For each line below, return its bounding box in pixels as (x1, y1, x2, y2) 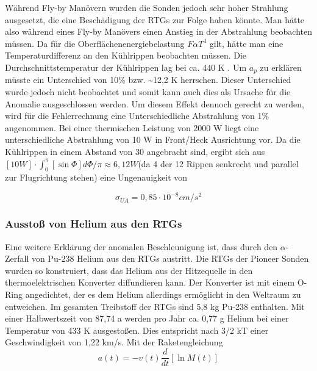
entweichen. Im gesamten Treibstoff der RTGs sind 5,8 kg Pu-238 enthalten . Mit (5, 300, 305, 312)
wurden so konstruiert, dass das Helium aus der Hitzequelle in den (5, 264, 253, 276)
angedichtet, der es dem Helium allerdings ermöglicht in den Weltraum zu (25, 288, 301, 301)
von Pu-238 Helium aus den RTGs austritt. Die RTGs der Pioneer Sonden (31, 252, 309, 265)
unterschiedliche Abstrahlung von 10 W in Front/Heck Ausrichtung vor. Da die (5, 133, 301, 146)
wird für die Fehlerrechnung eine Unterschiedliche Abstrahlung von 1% (5, 109, 269, 122)
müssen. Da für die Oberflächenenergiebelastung (5, 37, 185, 49)
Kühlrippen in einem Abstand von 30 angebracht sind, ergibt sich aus (5, 145, 265, 157)
